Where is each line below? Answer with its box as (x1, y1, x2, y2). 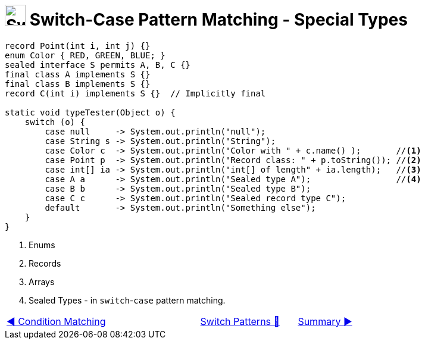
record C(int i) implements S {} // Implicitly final (5, 88, 266, 98)
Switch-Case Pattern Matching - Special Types (29, 10, 408, 30)
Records (29, 258, 61, 268)
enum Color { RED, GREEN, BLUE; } (5, 50, 165, 60)
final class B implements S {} (5, 79, 151, 89)
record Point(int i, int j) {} (5, 40, 151, 51)
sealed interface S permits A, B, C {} (5, 60, 190, 70)
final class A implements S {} (5, 69, 151, 79)
